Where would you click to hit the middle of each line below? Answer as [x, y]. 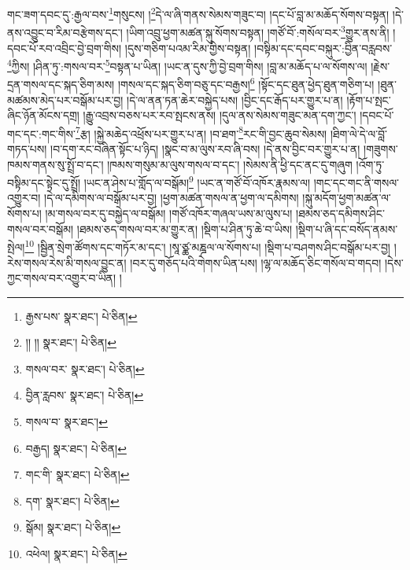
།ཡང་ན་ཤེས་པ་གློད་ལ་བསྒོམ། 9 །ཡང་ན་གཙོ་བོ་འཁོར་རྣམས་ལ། [197, 181]
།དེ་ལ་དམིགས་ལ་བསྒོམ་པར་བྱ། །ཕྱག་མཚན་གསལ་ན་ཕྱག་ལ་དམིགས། [172, 198]
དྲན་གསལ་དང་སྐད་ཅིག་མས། [61, 84]
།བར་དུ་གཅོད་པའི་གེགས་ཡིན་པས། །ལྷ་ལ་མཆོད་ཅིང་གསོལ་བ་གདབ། [256, 262]
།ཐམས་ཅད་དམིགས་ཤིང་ [340, 213]
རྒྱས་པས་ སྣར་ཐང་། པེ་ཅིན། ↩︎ [81, 316]
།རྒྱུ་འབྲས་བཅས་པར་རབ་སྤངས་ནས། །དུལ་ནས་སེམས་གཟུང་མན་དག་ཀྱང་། [220, 115]
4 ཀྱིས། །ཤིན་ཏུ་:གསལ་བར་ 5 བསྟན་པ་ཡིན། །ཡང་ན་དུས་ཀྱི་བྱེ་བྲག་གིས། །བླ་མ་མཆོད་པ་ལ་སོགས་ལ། [187, 65]
